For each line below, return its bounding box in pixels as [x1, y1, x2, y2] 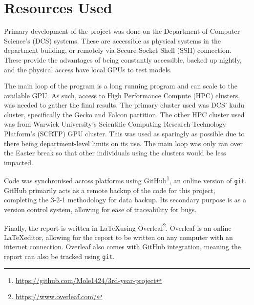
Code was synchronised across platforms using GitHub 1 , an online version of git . [4, 174, 247, 186]
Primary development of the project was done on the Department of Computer [4, 26, 240, 36]
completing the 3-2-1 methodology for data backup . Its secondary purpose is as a [4, 195, 246, 205]
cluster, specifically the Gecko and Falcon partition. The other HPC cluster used [4, 109, 245, 119]
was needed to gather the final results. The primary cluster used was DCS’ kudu [4, 100, 244, 110]
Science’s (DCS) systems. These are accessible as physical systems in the [4, 35, 221, 45]
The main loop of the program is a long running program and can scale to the [4, 81, 237, 91]
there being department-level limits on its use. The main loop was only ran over [4, 138, 243, 148]
